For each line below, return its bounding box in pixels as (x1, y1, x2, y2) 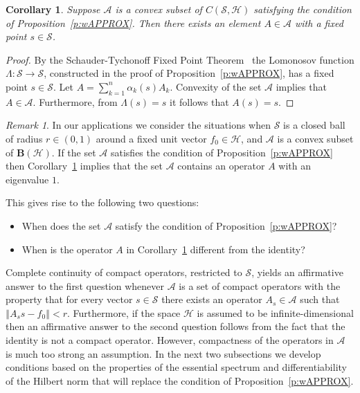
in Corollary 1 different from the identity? (126, 241, 305, 256)
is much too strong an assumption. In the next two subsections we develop (6, 346, 321, 360)
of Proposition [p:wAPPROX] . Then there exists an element (6, 15, 261, 30)
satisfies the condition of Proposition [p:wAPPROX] (110, 145, 333, 159)
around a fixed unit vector (96, 131, 207, 145)
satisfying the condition (253, 2, 352, 16)
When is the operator (21, 241, 113, 256)
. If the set (51, 145, 96, 159)
